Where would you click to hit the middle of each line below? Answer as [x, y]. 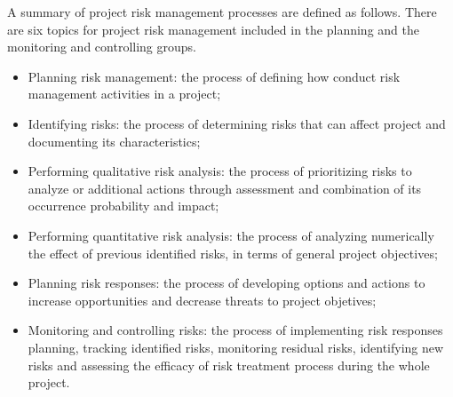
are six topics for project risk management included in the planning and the [213, 29]
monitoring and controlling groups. [102, 47]
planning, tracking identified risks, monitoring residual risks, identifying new [236, 347]
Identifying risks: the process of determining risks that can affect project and [237, 123]
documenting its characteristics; [114, 141]
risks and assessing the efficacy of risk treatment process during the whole [229, 365]
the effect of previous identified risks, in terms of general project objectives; [233, 253]
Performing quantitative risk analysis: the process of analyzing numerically [231, 235]
